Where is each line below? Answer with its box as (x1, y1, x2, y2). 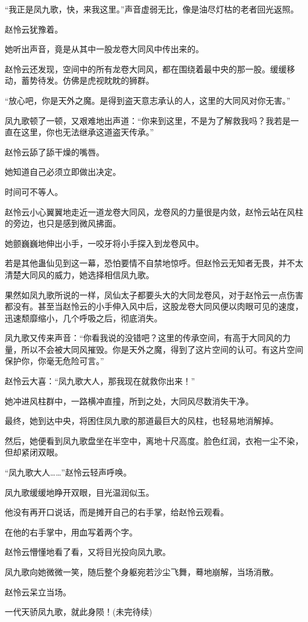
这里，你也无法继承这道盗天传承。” (21, 126, 154, 138)
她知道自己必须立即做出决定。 (5, 165, 121, 178)
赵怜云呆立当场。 (5, 585, 71, 598)
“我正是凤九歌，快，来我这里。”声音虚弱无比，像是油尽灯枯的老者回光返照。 (5, 3, 299, 15)
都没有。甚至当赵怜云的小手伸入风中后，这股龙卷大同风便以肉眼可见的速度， (5, 300, 303, 312)
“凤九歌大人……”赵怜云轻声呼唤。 (5, 466, 131, 479)
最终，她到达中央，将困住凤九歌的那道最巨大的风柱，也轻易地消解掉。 (5, 414, 278, 427)
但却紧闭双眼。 (5, 446, 63, 458)
